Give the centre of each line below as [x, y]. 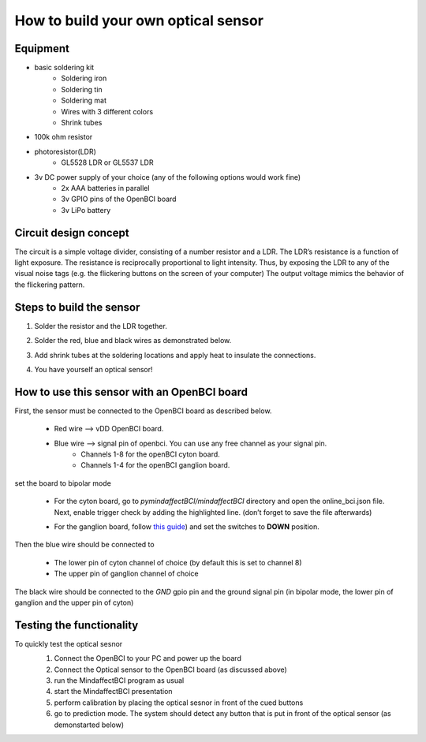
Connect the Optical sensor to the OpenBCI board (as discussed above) [170, 669]
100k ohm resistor [64, 137]
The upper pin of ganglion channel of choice [126, 574]
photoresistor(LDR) [65, 151]
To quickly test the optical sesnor [69, 643]
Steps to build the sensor [77, 307]
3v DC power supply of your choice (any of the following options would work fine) [168, 177]
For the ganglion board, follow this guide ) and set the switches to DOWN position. [187, 526]
